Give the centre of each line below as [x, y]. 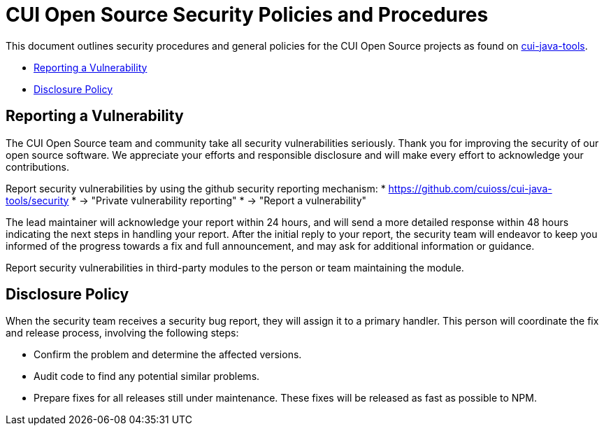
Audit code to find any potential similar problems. [147, 376]
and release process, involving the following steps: [122, 333]
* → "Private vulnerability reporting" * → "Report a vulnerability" [219, 200]
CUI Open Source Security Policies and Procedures [247, 15]
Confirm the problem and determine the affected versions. [168, 355]
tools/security [37, 200]
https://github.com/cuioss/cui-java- [470, 188]
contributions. [37, 167]
